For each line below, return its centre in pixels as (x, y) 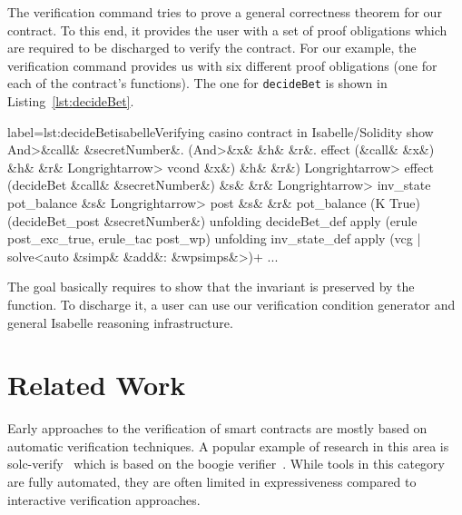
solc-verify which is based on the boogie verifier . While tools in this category (226, 464)
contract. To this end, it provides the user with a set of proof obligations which (227, 30)
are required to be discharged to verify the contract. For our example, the (212, 48)
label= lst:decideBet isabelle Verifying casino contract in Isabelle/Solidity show (221, 131)
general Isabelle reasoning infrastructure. (120, 322)
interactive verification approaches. (104, 499)
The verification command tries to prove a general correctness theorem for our (225, 12)
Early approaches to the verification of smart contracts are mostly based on (217, 428)
